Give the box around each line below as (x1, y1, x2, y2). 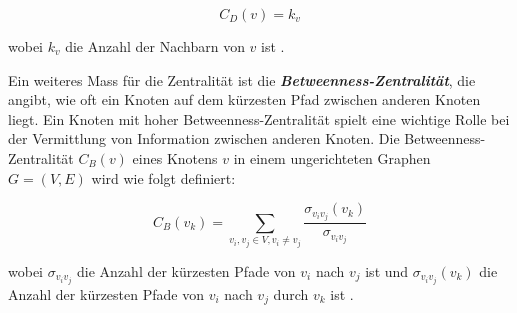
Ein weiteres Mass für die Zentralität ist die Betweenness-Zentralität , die (8, 69, 476, 90)
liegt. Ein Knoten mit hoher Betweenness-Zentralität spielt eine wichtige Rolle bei (8, 108, 510, 129)
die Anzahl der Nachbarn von (65, 36, 245, 56)
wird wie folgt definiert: (91, 167, 236, 188)
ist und (365, 260, 409, 281)
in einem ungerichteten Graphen (233, 147, 431, 168)
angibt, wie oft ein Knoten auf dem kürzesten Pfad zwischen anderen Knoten (8, 89, 481, 110)
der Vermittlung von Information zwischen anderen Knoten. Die (8, 128, 400, 149)
